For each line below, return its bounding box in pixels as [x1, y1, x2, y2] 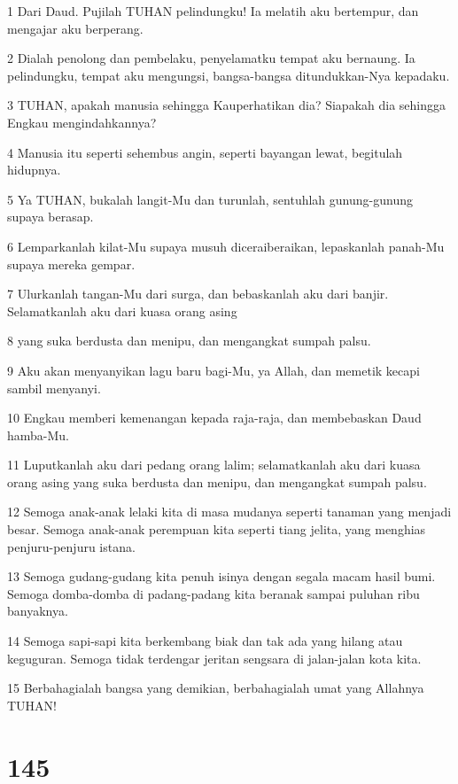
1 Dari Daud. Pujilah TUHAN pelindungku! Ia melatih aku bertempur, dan [7, 2, 419, 19]
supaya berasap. [7, 207, 94, 226]
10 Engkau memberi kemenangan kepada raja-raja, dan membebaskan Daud [7, 408, 422, 427]
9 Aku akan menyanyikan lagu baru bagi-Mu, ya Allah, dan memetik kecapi [7, 361, 420, 379]
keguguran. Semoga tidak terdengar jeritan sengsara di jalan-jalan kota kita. [7, 648, 422, 667]
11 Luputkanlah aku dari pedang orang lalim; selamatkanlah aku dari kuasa [7, 455, 421, 474]
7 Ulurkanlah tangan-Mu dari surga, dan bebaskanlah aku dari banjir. [7, 284, 389, 303]
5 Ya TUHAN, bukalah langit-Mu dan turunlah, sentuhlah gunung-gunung [7, 190, 413, 208]
